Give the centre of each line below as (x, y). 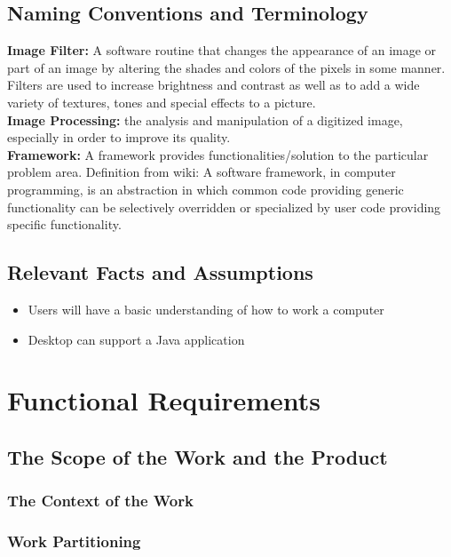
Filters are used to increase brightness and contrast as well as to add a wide (214, 85)
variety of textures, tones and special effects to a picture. (162, 102)
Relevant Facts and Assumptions (160, 272)
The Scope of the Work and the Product (198, 456)
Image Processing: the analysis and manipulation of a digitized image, (205, 119)
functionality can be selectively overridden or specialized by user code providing (224, 207)
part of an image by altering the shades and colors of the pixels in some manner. (226, 67)
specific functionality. (64, 224)
